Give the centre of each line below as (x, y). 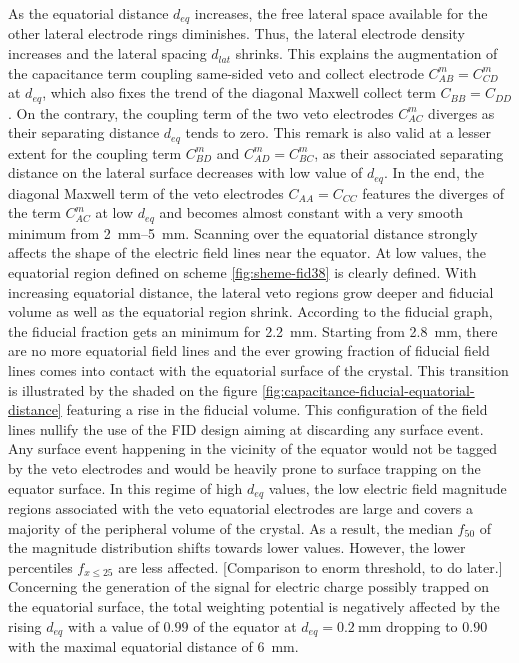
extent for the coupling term (95, 152)
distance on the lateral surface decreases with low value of (185, 172)
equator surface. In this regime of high (125, 487)
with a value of (113, 625)
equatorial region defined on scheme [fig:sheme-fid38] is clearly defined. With (242, 272)
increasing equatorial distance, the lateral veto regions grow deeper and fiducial (251, 291)
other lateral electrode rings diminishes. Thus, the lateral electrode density (236, 33)
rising (25, 625)
